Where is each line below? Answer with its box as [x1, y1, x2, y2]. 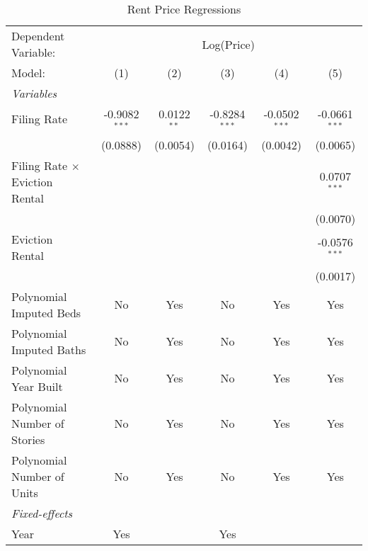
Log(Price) [202, 35, 255, 52]
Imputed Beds [11, 304, 81, 321]
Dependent [11, 28, 65, 44]
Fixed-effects [11, 504, 73, 521]
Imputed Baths [11, 341, 86, 358]
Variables [11, 85, 57, 101]
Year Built [11, 377, 63, 394]
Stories [11, 431, 45, 448]
